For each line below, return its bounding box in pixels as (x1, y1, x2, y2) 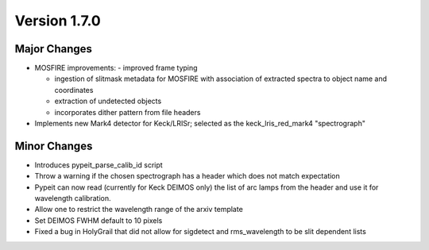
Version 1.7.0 (14, 12, 101, 29)
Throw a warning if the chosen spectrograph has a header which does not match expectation (34, 171, 341, 181)
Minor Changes (14, 139, 93, 152)
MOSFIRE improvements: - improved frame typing (34, 63, 198, 73)
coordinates (54, 85, 94, 94)
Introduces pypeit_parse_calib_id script (34, 160, 163, 170)
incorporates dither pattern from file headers (54, 107, 201, 117)
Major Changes (14, 42, 93, 56)
